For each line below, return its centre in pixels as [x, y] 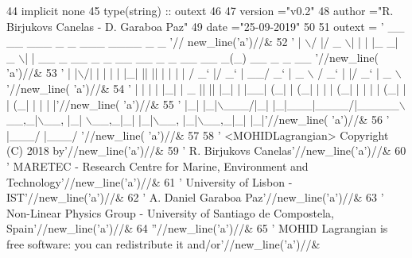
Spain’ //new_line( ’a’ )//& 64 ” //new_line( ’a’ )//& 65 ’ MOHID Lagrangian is [197, 228]
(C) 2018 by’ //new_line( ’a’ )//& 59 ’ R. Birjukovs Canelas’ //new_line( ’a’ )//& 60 [206, 150]
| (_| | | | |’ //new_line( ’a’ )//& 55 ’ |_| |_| [112, 104]
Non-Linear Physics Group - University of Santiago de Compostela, [170, 212]
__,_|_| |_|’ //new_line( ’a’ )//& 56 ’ [297, 119]
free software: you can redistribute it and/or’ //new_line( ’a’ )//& [163, 243]
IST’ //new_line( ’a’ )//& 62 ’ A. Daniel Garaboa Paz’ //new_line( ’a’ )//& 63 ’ [195, 197]
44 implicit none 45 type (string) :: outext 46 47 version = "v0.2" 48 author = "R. [200, 10]
